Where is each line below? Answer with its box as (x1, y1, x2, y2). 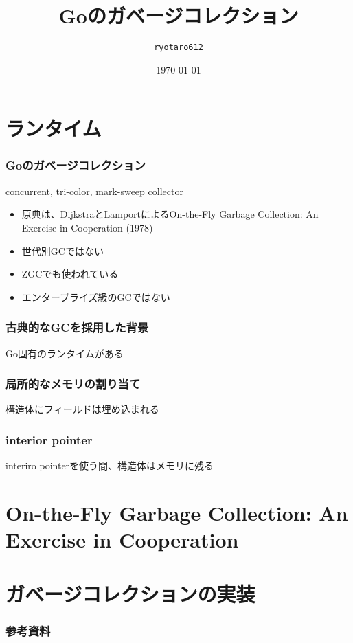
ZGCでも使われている (21, 267, 119, 281)
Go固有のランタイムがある (5, 346, 124, 360)
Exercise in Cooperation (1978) (21, 220, 153, 234)
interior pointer (5, 431, 93, 448)
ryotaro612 (154, 43, 203, 53)
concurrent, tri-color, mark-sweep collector (5, 183, 183, 198)
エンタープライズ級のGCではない (21, 289, 170, 304)
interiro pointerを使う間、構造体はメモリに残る (5, 458, 214, 473)
